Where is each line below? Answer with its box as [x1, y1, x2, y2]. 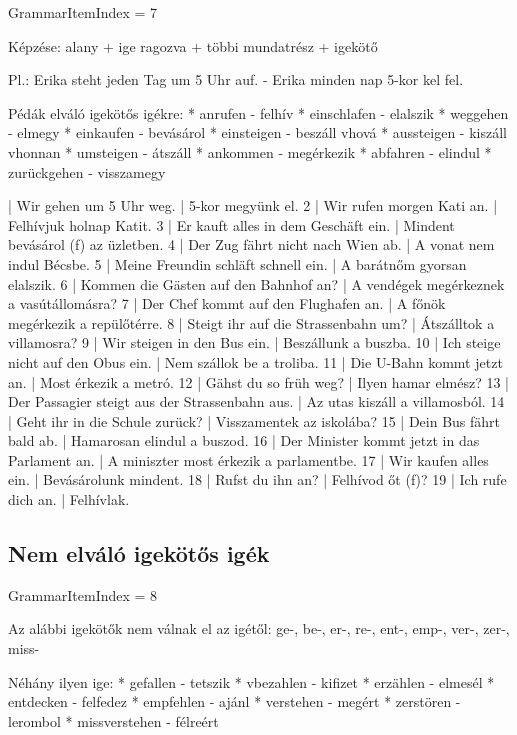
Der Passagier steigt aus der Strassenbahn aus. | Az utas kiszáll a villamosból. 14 [8, 391, 505, 412]
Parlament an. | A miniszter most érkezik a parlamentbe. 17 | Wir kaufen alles [8, 449, 489, 470]
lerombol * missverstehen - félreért [8, 710, 219, 731]
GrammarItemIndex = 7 [8, 2, 158, 22]
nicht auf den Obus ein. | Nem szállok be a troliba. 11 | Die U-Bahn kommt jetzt [8, 351, 503, 372]
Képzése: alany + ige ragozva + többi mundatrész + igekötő [8, 35, 378, 56]
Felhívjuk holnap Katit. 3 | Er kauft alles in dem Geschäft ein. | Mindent [8, 214, 455, 235]
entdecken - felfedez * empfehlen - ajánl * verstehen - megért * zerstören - [8, 691, 461, 712]
